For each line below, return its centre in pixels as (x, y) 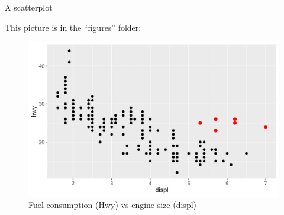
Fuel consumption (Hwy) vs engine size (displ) (113, 205)
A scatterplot (29, 7)
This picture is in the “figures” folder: (73, 27)
